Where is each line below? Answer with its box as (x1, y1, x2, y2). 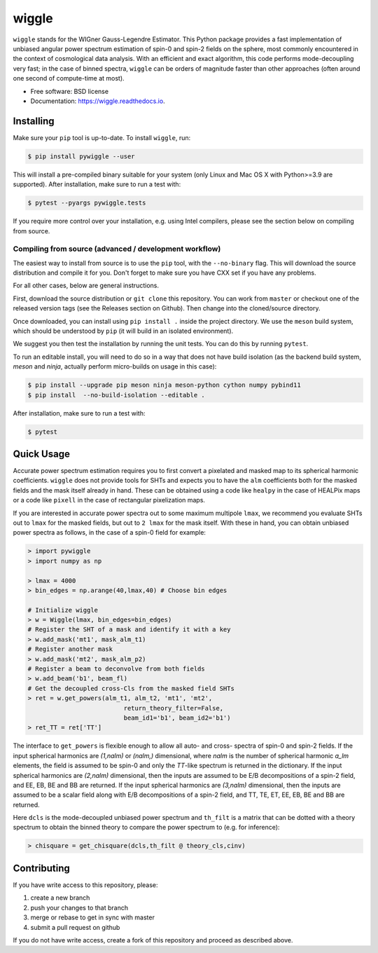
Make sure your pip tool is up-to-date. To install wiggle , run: (13, 133, 191, 142)
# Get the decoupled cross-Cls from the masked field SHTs (27, 684, 234, 692)
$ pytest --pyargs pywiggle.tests (27, 199, 146, 207)
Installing (13, 115, 55, 127)
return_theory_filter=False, (123, 704, 224, 712)
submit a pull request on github (30, 923, 120, 931)
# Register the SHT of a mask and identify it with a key (27, 626, 231, 633)
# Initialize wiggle (27, 606, 98, 614)
